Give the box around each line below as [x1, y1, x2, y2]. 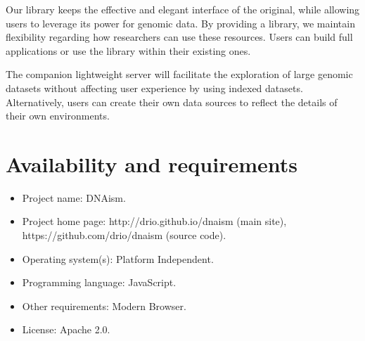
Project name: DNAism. [22, 190, 126, 205]
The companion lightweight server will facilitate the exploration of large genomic [6, 67, 353, 82]
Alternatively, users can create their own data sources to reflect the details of [6, 94, 338, 109]
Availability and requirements [6, 149, 297, 178]
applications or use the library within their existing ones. [6, 43, 251, 58]
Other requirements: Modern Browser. [22, 298, 186, 313]
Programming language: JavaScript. [22, 275, 177, 290]
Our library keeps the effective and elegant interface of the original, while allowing [6, 2, 360, 16]
